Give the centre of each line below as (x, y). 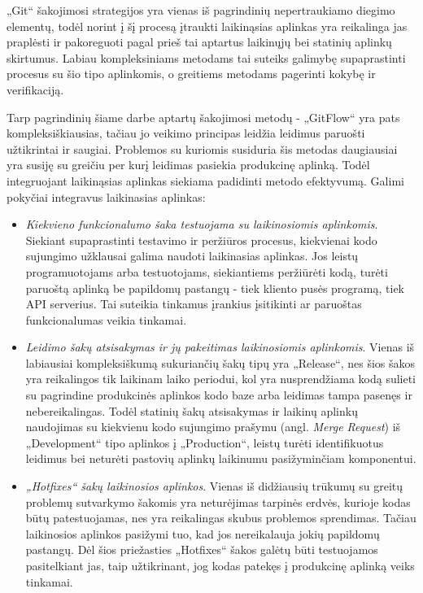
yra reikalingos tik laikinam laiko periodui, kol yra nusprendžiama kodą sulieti (221, 379)
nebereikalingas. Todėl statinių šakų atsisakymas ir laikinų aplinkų (192, 410)
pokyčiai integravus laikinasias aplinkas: (106, 196)
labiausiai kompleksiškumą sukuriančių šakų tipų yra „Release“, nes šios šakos (220, 362)
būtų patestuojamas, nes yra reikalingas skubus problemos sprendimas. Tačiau (221, 518)
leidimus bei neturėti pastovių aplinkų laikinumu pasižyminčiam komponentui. (221, 458)
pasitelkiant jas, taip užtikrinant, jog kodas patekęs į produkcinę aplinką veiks (220, 565)
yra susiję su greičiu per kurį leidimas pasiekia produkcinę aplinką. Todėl (188, 165)
